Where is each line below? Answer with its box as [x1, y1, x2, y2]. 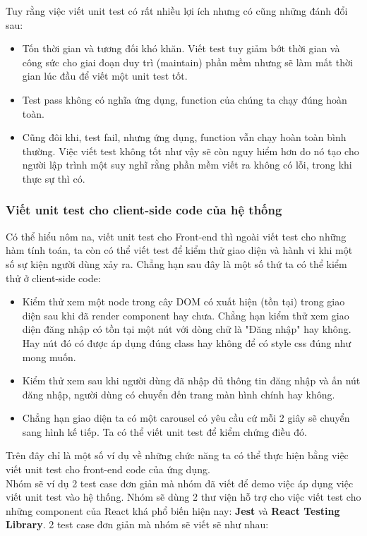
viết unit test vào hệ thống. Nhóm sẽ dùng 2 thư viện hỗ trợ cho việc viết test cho [6, 489, 361, 504]
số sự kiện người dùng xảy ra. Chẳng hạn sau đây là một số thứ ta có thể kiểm [6, 256, 347, 271]
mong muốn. [22, 349, 76, 364]
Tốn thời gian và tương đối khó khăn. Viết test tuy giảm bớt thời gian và [22, 41, 340, 56]
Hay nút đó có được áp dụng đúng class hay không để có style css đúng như [22, 335, 351, 350]
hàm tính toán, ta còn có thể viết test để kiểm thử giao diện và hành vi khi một [6, 243, 353, 257]
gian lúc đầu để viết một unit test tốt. [22, 68, 188, 83]
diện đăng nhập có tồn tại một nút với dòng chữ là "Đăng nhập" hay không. [22, 322, 351, 336]
